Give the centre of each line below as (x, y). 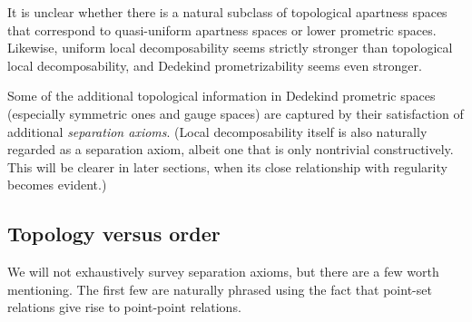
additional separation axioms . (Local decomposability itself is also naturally (217, 131)
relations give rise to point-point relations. (124, 307)
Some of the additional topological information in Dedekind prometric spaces (221, 96)
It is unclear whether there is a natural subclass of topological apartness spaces (227, 12)
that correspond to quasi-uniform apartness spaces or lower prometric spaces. (222, 29)
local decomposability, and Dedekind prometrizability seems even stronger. (215, 65)
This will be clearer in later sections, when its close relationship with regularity (227, 166)
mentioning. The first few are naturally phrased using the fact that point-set (220, 289)
